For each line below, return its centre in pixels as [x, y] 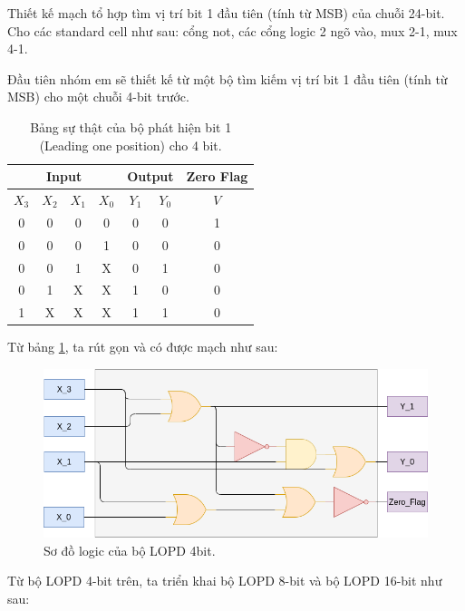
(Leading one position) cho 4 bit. [131, 145]
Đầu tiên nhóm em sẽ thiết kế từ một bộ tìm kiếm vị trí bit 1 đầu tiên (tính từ [228, 78]
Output [150, 176]
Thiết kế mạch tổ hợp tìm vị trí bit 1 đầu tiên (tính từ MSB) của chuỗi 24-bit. [226, 13]
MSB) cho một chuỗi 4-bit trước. [98, 97]
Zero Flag [217, 176]
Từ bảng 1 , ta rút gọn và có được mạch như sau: [143, 347]
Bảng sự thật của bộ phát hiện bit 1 [131, 126]
